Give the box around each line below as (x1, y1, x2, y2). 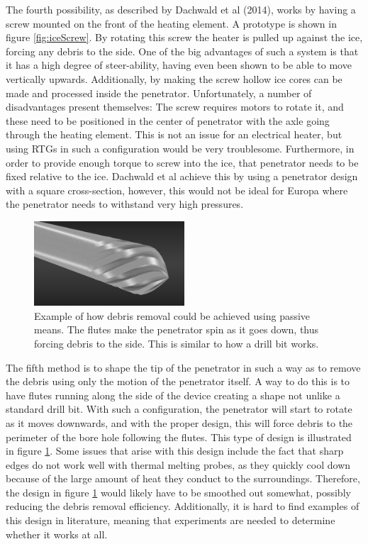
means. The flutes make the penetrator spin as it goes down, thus (34, 322, 319, 337)
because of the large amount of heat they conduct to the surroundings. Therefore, (6, 471, 360, 486)
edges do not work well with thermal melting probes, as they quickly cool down (6, 457, 351, 472)
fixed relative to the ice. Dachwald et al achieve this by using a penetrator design (6, 169, 358, 184)
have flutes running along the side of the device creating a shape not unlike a (6, 387, 340, 402)
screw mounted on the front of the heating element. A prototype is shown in (6, 16, 337, 30)
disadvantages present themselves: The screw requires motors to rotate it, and (6, 99, 344, 114)
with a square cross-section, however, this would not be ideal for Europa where (6, 182, 348, 197)
